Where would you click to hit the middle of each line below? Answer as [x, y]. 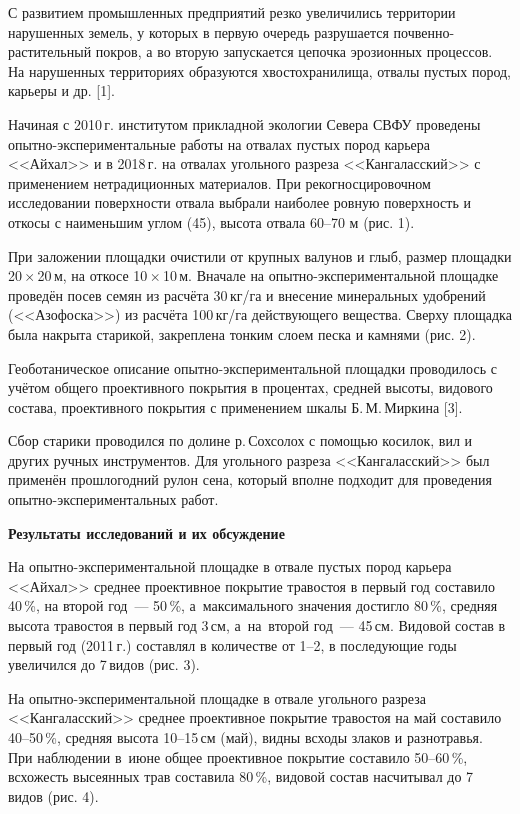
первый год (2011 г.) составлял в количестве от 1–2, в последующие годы [232, 644]
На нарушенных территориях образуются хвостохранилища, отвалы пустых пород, [259, 70]
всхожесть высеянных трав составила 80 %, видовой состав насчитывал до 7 [241, 776]
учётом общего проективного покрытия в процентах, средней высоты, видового [250, 387]
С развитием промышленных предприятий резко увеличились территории [232, 12]
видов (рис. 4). [53, 795]
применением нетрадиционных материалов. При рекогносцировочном [219, 182]
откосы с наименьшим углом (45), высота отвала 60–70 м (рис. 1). [211, 221]
